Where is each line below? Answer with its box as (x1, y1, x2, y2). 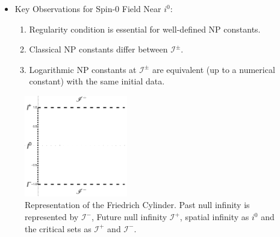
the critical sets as (25, 222, 92, 235)
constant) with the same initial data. (29, 75, 165, 87)
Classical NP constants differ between (29, 43, 168, 55)
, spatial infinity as (179, 210, 249, 223)
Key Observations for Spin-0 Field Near (14, 2, 161, 14)
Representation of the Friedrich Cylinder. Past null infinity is (25, 198, 250, 211)
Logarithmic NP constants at (29, 63, 137, 75)
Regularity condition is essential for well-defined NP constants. (29, 22, 261, 35)
